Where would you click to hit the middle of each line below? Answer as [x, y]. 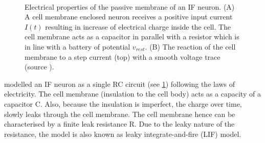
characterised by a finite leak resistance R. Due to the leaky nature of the [119, 124]
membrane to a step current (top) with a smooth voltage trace [123, 56]
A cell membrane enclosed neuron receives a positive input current [129, 17]
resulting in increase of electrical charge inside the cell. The [138, 26]
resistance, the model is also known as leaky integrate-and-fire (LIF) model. [123, 134]
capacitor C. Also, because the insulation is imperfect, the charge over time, [123, 103]
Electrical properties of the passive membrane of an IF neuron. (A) [130, 6]
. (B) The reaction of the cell [190, 46]
